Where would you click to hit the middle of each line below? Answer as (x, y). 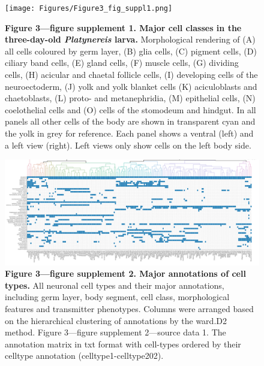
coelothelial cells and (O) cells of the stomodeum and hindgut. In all (130, 109)
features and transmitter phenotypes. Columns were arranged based (129, 308)
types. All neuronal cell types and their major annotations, (115, 285)
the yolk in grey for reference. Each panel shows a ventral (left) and (129, 133)
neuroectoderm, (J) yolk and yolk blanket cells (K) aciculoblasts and (131, 86)
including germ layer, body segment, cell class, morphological (117, 297)
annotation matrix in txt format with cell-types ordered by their (123, 344)
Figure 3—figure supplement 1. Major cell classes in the (123, 27)
